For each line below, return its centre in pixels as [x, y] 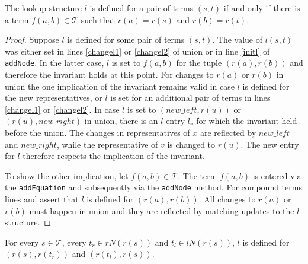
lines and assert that [42, 199]
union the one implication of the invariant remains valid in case [120, 86]
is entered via [277, 175]
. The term [198, 175]
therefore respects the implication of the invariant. [114, 156]
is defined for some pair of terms [126, 39]
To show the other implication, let [67, 175]
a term [17, 19]
